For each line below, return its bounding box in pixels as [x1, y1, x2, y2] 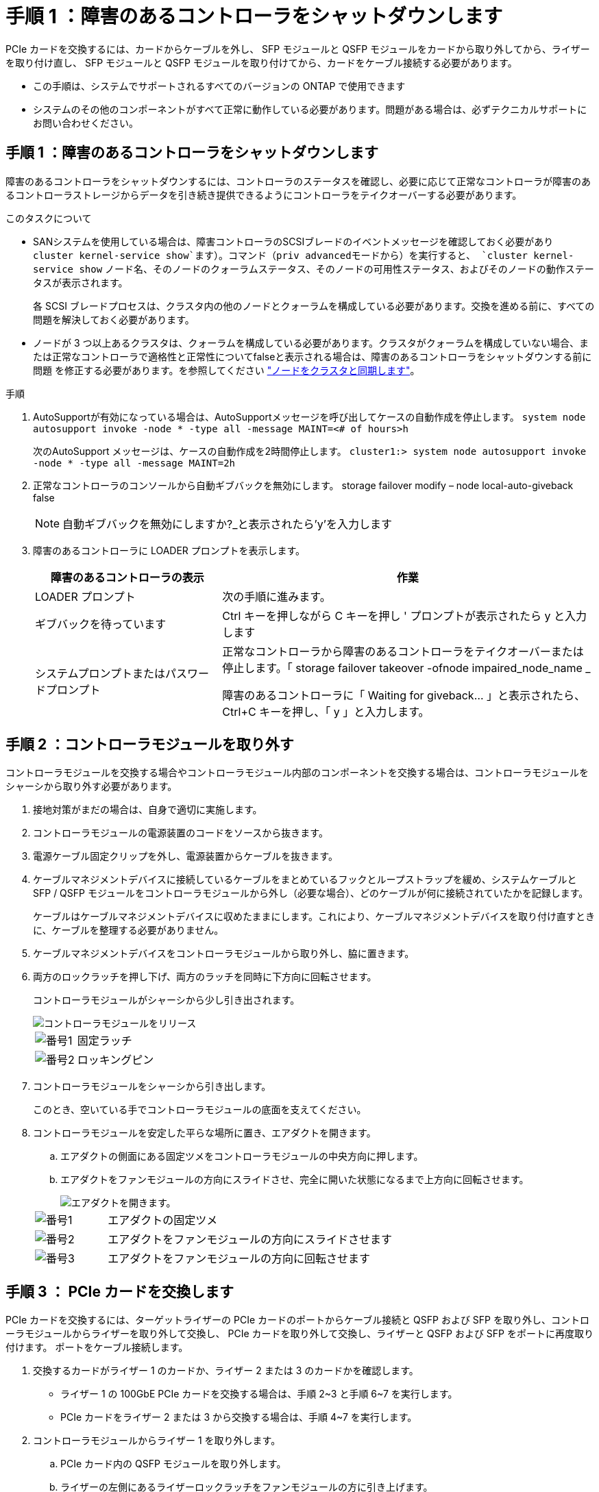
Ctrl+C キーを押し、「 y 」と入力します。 [222, 704, 430, 719]
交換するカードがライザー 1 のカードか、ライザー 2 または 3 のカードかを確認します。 [33, 1365, 419, 1377]
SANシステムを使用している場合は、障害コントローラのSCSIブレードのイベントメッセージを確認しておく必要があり [33, 235, 554, 247]
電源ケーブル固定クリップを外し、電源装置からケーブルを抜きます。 [33, 850, 338, 862]
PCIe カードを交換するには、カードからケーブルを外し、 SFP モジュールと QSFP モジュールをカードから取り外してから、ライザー [5, 42, 590, 55]
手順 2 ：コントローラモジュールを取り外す [5, 736, 294, 754]
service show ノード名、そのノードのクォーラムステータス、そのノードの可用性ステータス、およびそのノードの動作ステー [33, 262, 594, 275]
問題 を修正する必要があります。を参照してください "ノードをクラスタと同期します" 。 [33, 364, 420, 376]
